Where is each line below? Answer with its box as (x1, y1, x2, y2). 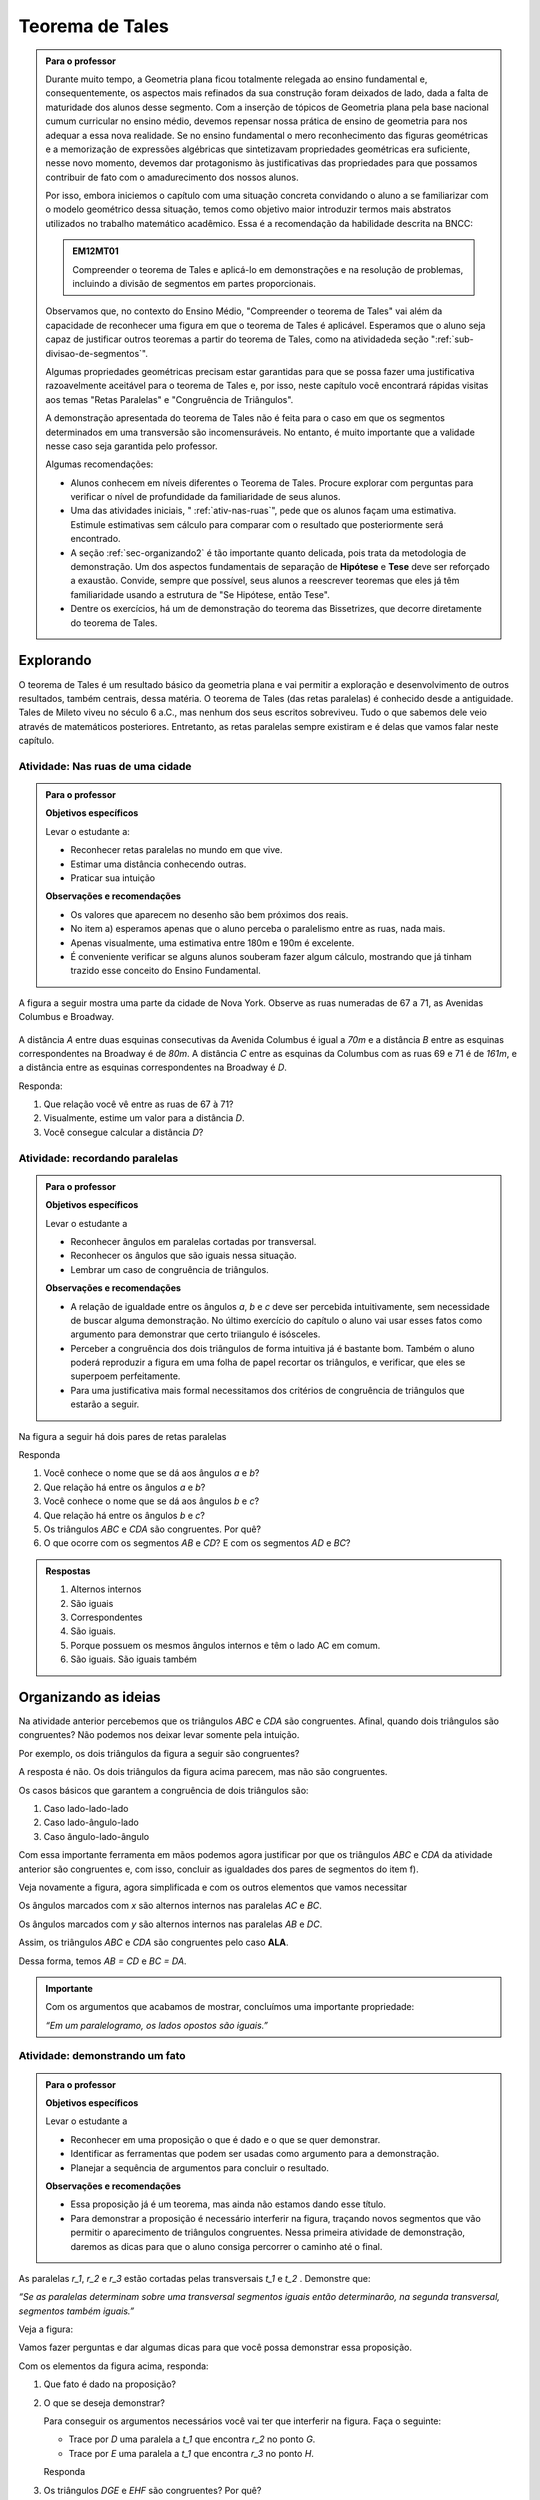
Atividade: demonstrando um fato (18, 2049, 186, 2063)
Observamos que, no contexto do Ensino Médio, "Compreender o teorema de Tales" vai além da (45, 305, 443, 317)
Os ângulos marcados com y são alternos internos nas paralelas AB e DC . (18, 1918, 323, 1930)
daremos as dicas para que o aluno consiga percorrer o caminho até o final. (70, 2240, 383, 2252)
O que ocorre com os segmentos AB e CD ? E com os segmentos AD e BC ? (43, 1537, 351, 1549)
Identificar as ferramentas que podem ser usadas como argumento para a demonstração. (70, 2148, 440, 2160)
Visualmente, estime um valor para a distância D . (43, 1112, 245, 1124)
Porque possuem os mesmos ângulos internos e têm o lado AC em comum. (70, 1639, 381, 1651)
